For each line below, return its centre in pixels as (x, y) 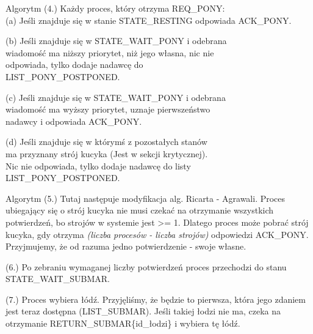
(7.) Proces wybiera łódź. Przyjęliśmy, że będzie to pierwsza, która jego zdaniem (156, 299)
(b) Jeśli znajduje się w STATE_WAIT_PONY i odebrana (116, 41)
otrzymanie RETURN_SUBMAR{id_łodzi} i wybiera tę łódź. (123, 323)
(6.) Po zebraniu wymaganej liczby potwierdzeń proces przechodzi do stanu (146, 266)
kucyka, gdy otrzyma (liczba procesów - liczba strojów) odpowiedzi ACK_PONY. (157, 234)
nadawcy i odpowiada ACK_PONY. (74, 121)
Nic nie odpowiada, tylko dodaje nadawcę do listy (98, 165)
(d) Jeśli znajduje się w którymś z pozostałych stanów (106, 142)
